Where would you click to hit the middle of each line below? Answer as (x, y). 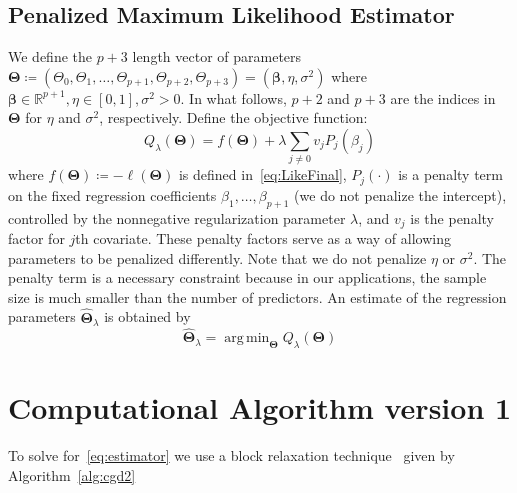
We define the (50, 56)
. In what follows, (233, 97)
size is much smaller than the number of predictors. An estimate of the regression (257, 296)
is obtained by (147, 316)
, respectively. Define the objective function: (233, 117)
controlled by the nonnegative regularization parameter (177, 217)
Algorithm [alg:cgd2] (72, 474)
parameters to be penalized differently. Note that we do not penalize (217, 257)
